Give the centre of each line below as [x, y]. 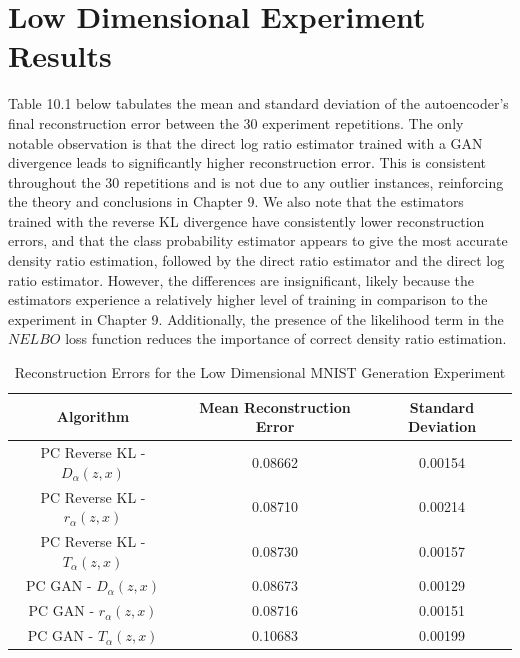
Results [60, 55]
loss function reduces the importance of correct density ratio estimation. [286, 338]
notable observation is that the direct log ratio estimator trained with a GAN [245, 142]
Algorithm [93, 416]
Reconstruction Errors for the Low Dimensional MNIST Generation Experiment [260, 372]
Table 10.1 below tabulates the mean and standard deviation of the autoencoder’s [258, 103]
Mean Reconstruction [275, 406]
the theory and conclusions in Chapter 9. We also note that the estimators [236, 201]
